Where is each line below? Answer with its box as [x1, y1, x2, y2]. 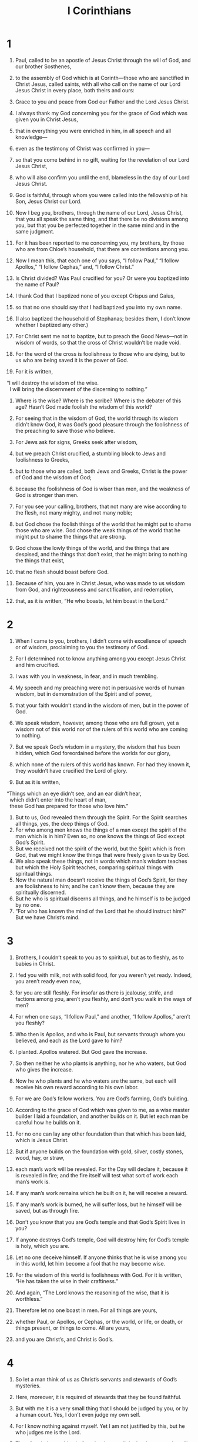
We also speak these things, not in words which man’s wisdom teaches [15, 857, 187, 864]
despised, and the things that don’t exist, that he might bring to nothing [15, 550, 187, 558]
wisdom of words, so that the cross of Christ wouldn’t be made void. [15, 339, 181, 346]
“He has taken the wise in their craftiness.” [15, 1277, 119, 1284]
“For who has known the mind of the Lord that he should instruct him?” [15, 907, 187, 914]
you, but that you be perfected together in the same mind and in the [15, 222, 180, 229]
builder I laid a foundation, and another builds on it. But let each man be [15, 1113, 189, 1120]
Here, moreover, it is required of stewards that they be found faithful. [15, 1393, 182, 1400]
